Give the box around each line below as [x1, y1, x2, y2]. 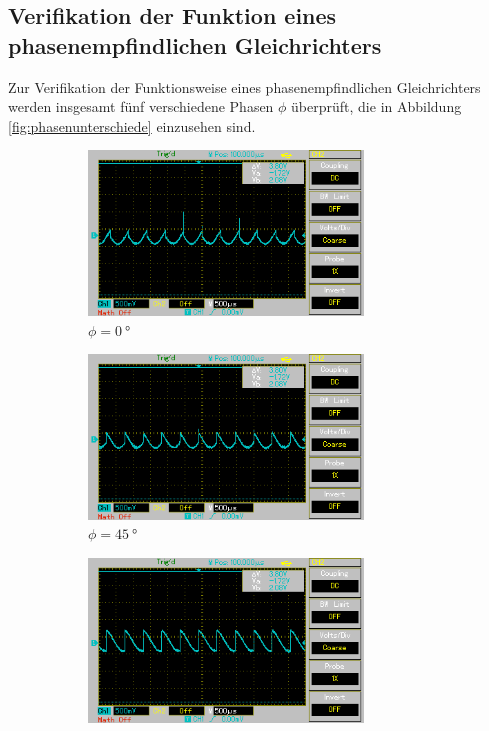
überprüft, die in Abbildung [291, 96, 462, 117]
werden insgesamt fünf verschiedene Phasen [8, 96, 274, 117]
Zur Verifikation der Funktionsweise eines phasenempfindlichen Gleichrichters [8, 76, 481, 97]
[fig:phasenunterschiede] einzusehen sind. [8, 115, 256, 136]
